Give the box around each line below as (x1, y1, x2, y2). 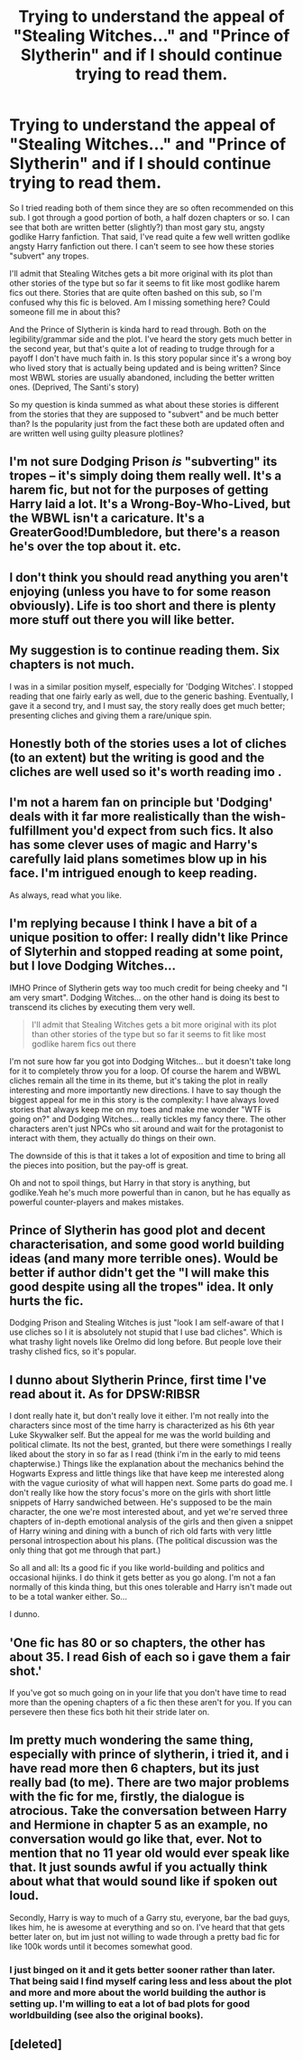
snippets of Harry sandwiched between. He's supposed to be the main (9, 1497, 272, 1507)
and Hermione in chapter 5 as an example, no (9, 1818, 269, 1833)
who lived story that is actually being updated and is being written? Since (9, 362, 281, 373)
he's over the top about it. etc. (9, 539, 182, 554)
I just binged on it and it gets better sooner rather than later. (9, 1963, 275, 1976)
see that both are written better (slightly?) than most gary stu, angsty (9, 222, 265, 232)
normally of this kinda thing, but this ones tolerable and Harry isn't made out (9, 1582, 293, 1592)
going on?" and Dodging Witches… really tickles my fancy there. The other (9, 1113, 287, 1124)
